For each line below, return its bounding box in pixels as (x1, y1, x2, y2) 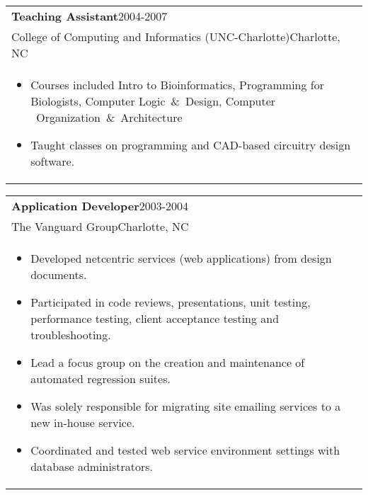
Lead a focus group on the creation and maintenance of (30, 354, 305, 370)
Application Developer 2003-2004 (11, 198, 189, 214)
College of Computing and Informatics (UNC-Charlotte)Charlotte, (11, 28, 340, 45)
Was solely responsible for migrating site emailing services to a (30, 398, 341, 414)
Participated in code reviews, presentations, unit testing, (30, 294, 311, 310)
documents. (30, 266, 87, 283)
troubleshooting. (30, 326, 111, 343)
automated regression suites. (30, 370, 171, 387)
